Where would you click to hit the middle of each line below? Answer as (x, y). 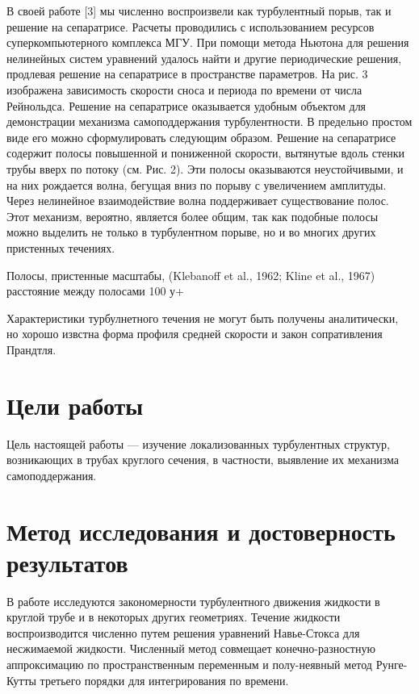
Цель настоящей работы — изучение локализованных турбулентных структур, (198, 443)
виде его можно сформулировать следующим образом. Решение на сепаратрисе (201, 137)
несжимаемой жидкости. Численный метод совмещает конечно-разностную (191, 648)
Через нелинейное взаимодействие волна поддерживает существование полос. (198, 201)
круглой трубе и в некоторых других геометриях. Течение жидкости (174, 617)
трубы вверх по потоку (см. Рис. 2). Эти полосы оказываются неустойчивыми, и (205, 168)
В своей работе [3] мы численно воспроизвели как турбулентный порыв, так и (199, 10)
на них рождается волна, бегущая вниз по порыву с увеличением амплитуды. (197, 184)
